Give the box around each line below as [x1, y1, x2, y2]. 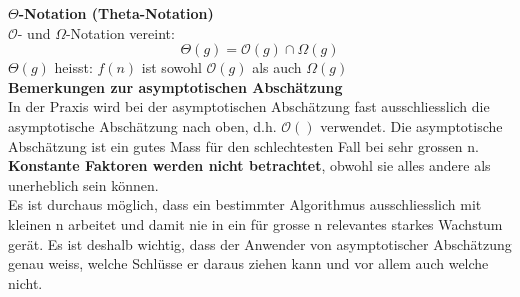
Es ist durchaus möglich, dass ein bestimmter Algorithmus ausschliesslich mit [8, 194, 482, 215]
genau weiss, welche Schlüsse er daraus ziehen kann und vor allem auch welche [8, 253, 489, 274]
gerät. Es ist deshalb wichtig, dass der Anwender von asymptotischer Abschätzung [8, 233, 512, 254]
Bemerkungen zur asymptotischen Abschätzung [8, 76, 343, 97]
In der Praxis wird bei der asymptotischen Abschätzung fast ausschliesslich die [8, 96, 490, 117]
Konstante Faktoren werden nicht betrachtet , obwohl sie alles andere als [8, 155, 491, 176]
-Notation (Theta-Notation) [18, 3, 214, 23]
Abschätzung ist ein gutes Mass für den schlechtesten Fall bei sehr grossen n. [8, 135, 479, 156]
